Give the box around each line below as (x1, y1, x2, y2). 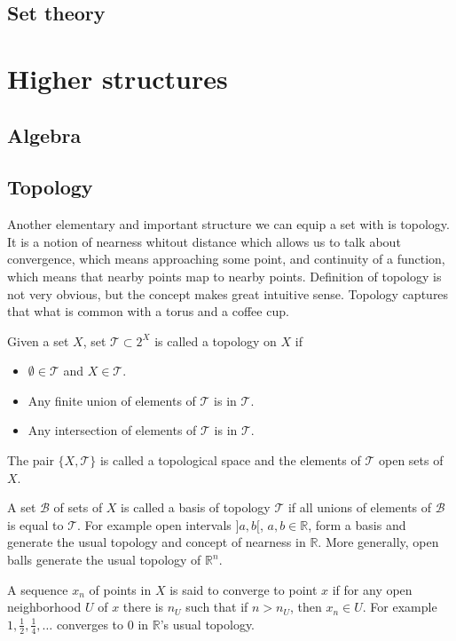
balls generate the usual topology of (7, 550, 201, 569)
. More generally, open (318, 533, 439, 551)
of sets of (53, 498, 103, 517)
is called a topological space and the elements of (99, 451, 361, 470)
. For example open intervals (77, 515, 232, 534)
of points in (89, 580, 152, 598)
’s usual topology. (160, 614, 256, 633)
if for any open (332, 580, 413, 598)
